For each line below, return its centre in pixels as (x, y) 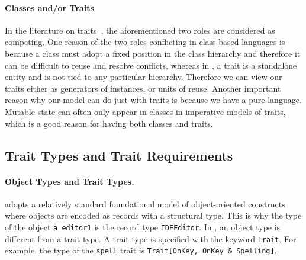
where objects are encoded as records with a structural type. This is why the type (153, 215)
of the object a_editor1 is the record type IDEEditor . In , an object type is (143, 227)
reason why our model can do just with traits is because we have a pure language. (153, 100)
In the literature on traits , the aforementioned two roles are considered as (140, 30)
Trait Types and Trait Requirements (119, 155)
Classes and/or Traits (49, 7)
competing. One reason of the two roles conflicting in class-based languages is (145, 42)
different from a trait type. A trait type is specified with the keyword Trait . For (151, 238)
